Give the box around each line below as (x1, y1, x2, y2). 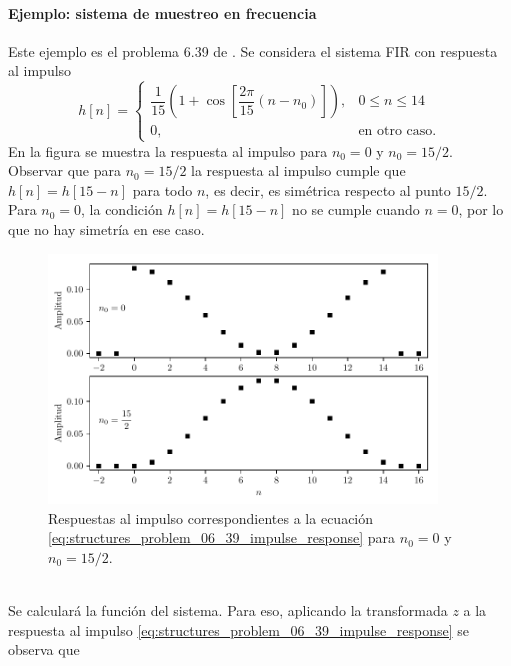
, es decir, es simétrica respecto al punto (205, 179, 451, 200)
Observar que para (8, 160, 121, 181)
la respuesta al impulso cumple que (191, 160, 406, 181)
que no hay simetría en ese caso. (8, 218, 205, 239)
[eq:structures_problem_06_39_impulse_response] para (48, 527, 396, 548)
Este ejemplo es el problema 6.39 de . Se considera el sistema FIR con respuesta (8, 40, 498, 61)
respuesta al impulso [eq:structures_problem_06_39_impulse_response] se (8, 619, 469, 640)
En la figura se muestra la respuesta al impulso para (8, 140, 328, 161)
